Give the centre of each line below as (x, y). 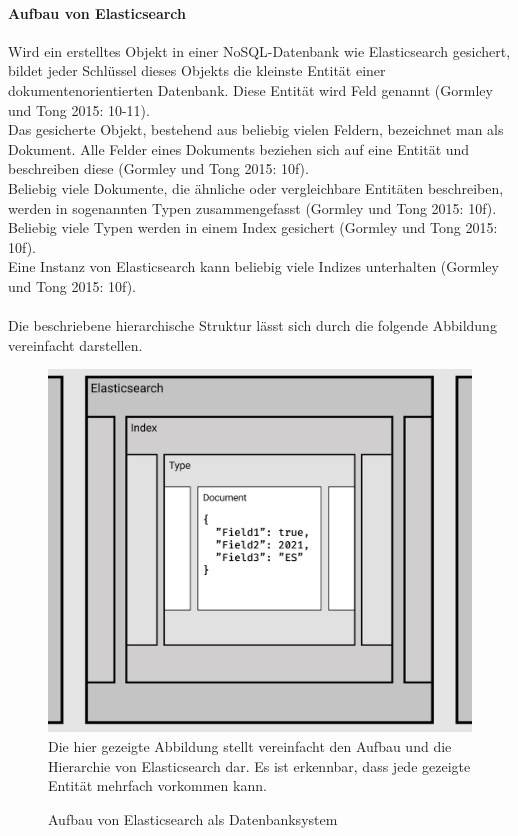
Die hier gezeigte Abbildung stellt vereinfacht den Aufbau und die (250, 746)
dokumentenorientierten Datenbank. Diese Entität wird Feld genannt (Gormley (250, 89)
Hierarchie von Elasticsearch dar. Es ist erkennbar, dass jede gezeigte (259, 765)
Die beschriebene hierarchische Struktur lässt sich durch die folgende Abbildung (252, 325)
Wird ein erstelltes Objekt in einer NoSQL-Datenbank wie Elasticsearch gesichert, (259, 50)
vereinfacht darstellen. (75, 344)
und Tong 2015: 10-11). (79, 109)
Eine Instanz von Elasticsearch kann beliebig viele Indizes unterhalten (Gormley (253, 266)
